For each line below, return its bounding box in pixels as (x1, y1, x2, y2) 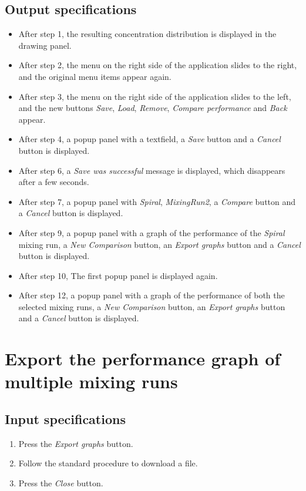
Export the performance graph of (5, 347, 281, 371)
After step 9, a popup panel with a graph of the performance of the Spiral (18, 226, 285, 238)
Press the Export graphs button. (18, 437, 133, 449)
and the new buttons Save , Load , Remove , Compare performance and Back (18, 102, 287, 114)
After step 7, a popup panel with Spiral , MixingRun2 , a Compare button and (18, 195, 296, 207)
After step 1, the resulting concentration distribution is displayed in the (18, 28, 277, 40)
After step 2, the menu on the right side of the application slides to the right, (18, 59, 297, 71)
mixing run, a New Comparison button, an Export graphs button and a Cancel (18, 238, 301, 250)
